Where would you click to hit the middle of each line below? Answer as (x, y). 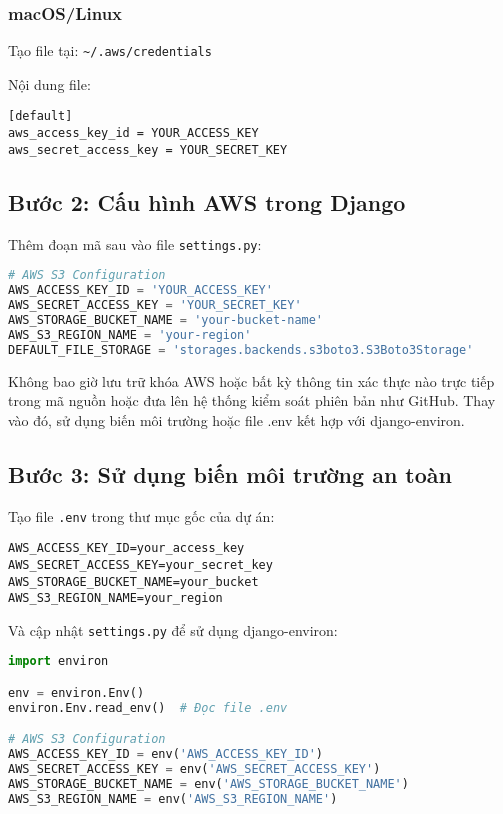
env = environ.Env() (76, 693)
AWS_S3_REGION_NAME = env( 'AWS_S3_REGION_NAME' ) (173, 798)
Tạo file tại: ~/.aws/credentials (110, 50)
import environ (58, 661)
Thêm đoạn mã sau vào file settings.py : (135, 243)
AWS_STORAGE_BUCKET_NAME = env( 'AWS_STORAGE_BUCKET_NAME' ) (208, 784)
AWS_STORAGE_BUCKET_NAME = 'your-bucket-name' (166, 319)
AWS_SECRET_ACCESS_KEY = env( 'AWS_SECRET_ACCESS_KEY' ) (194, 769)
